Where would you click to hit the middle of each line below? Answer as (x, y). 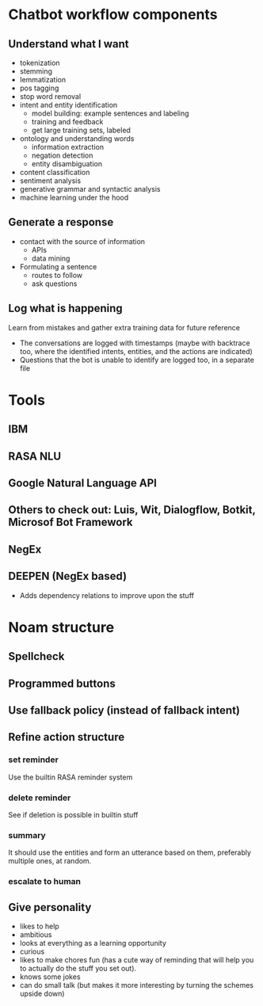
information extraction (68, 147)
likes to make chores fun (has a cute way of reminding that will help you (137, 959)
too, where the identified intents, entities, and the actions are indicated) (136, 351)
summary (27, 835)
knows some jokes (50, 977)
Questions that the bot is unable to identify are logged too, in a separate (137, 360)
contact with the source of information (82, 241)
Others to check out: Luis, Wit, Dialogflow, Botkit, (132, 510)
